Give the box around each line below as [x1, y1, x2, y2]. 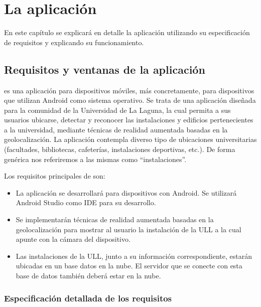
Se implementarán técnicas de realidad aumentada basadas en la [16, 214, 214, 225]
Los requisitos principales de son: [4, 171, 105, 181]
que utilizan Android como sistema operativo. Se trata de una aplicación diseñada [4, 95, 256, 105]
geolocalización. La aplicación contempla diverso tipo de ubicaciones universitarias [4, 134, 257, 144]
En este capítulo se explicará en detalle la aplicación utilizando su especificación [4, 27, 250, 38]
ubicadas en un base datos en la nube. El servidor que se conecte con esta [16, 260, 242, 271]
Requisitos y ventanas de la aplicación [4, 61, 205, 77]
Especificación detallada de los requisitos [4, 291, 172, 304]
